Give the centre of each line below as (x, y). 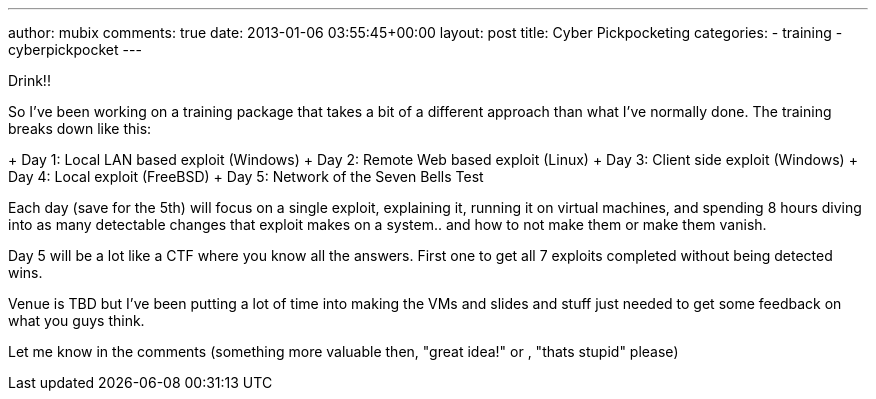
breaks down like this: (80, 128)
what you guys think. (76, 320)
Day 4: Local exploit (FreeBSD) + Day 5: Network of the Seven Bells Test (246, 176)
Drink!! (29, 80)
